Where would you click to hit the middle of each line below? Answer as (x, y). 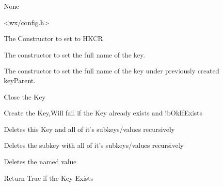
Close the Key (25, 96)
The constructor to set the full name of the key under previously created (112, 71)
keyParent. (20, 80)
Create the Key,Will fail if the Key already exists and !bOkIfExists (103, 113)
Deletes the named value (40, 161)
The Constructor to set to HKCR (54, 38)
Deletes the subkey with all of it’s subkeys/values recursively (94, 145)
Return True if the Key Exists (49, 178)
